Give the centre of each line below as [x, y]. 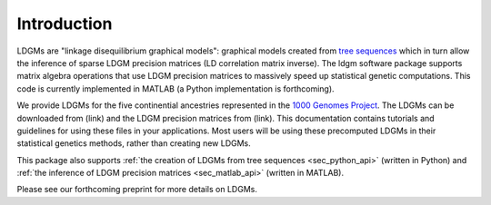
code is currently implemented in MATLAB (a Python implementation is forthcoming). [176, 88]
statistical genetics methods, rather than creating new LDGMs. [134, 143]
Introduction [65, 24]
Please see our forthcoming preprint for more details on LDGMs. [137, 190]
